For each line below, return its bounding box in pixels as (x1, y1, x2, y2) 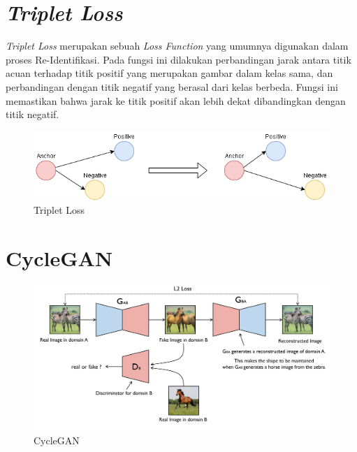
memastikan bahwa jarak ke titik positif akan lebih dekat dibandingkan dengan (6, 93, 346, 108)
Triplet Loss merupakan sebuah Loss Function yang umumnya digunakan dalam (6, 38, 349, 53)
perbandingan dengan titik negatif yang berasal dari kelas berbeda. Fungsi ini (6, 79, 338, 94)
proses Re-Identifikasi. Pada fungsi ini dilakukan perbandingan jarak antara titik (6, 52, 351, 66)
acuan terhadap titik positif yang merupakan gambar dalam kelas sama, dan (6, 66, 333, 80)
